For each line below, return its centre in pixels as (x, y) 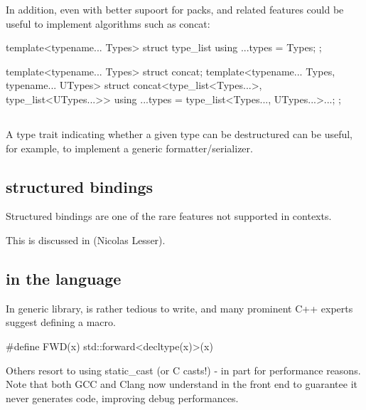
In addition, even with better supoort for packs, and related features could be (175, 9)
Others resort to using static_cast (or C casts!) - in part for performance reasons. (183, 370)
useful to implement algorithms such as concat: (108, 23)
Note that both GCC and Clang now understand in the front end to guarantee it (182, 384)
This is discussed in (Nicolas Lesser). (86, 240)
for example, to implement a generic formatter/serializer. (129, 148)
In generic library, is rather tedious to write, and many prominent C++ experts (179, 308)
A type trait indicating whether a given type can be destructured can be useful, (179, 133)
